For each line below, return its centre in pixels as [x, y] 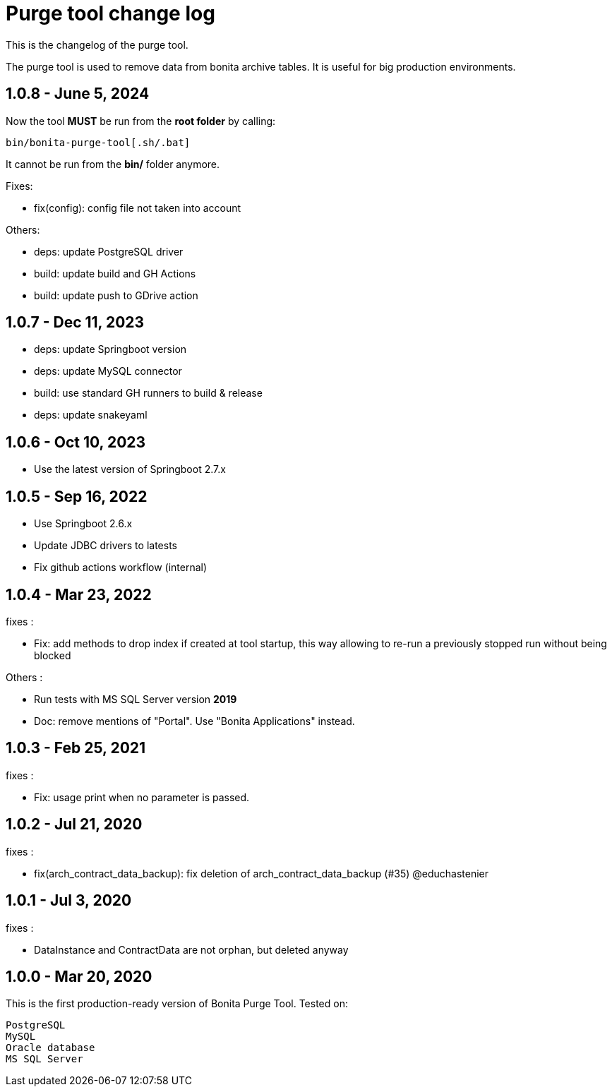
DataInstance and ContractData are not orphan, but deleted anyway [191, 949]
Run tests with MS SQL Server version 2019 [136, 699]
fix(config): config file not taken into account [138, 208]
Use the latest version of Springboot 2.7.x [130, 469]
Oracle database [50, 1048]
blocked [53, 655]
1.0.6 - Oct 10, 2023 [76, 442]
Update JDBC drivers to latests [106, 546]
